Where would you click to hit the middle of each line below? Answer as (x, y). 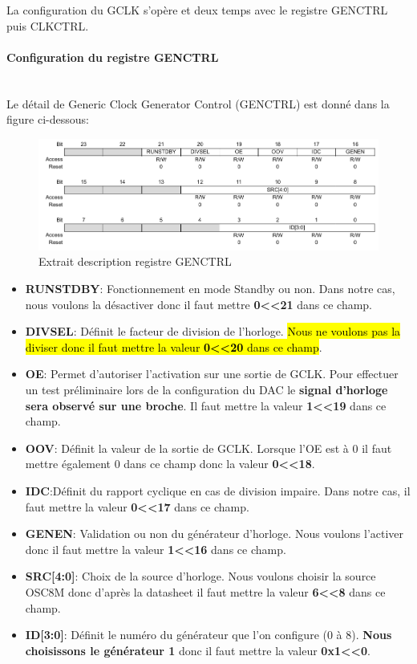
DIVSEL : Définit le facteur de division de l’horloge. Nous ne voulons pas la (213, 331)
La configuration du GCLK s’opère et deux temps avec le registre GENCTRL (197, 10)
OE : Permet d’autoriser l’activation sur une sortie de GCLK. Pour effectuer (212, 374)
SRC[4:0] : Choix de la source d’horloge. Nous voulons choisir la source (200, 576)
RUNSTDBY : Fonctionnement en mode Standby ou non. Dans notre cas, (210, 289)
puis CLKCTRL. (48, 25)
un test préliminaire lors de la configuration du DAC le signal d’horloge (206, 390)
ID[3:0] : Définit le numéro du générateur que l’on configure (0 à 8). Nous (208, 635)
